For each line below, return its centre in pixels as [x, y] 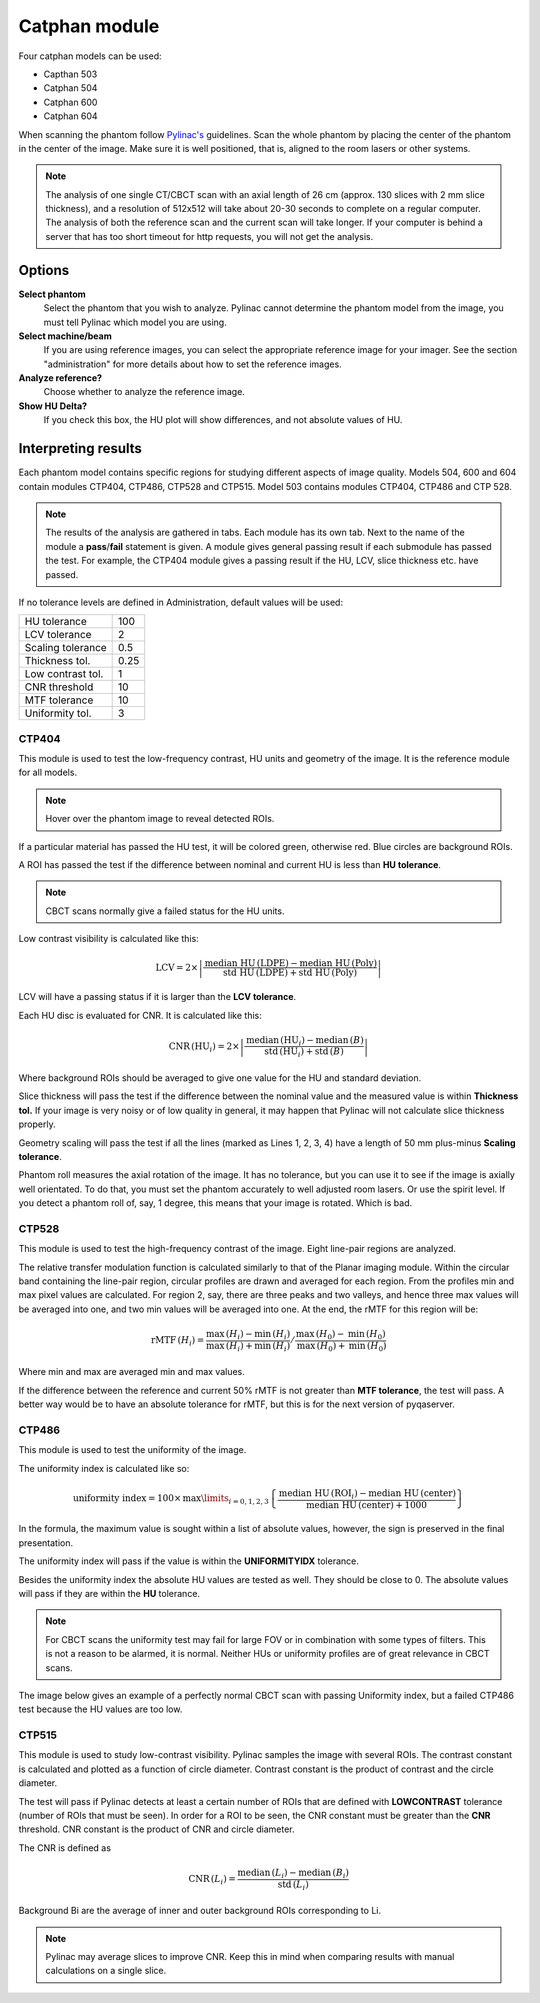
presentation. [46, 1542]
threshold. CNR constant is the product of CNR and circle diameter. [156, 1829]
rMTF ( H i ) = [177, 1342]
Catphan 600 [70, 102]
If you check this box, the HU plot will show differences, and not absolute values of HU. [223, 420]
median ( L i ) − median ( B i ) [293, 1873]
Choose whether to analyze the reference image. [144, 392]
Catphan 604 [71, 116]
